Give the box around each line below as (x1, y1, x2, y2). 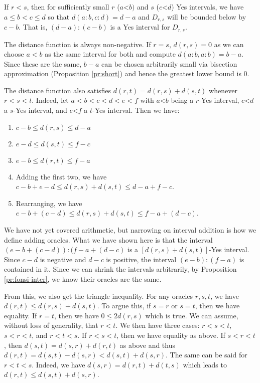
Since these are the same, (4, 58, 82, 69)
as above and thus (119, 339, 175, 350)
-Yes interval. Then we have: (92, 105, 180, 115)
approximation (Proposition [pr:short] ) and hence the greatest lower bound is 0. (4, 68, 249, 79)
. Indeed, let (32, 95, 69, 105)
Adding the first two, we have (16, 171, 107, 181)
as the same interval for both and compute (45, 49, 176, 59)
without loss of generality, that (4, 320, 98, 330)
